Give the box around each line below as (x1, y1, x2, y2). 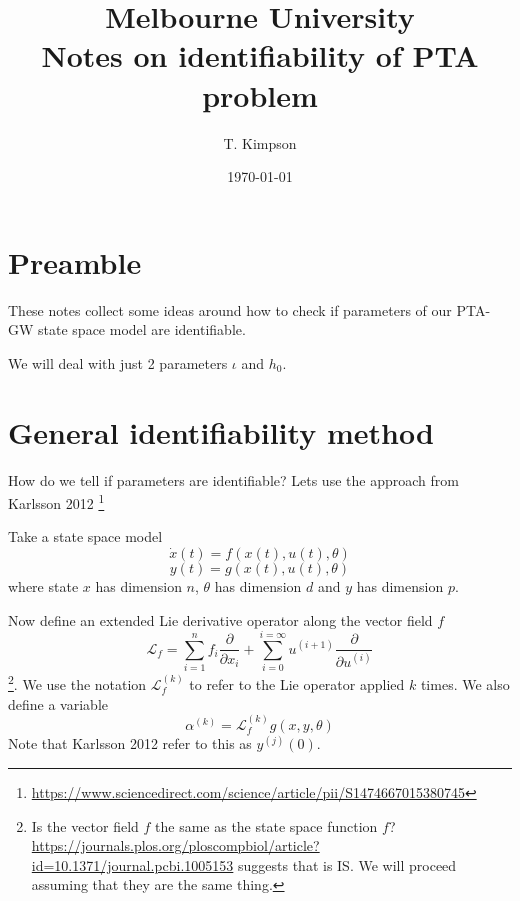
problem (202, 74, 318, 115)
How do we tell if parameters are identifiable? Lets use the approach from (8, 469, 459, 490)
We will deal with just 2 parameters (8, 352, 228, 373)
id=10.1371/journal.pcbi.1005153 (31, 854, 234, 875)
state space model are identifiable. (38, 319, 246, 340)
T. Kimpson (223, 132, 297, 153)
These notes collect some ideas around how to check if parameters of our (8, 299, 452, 320)
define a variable (8, 693, 108, 714)
